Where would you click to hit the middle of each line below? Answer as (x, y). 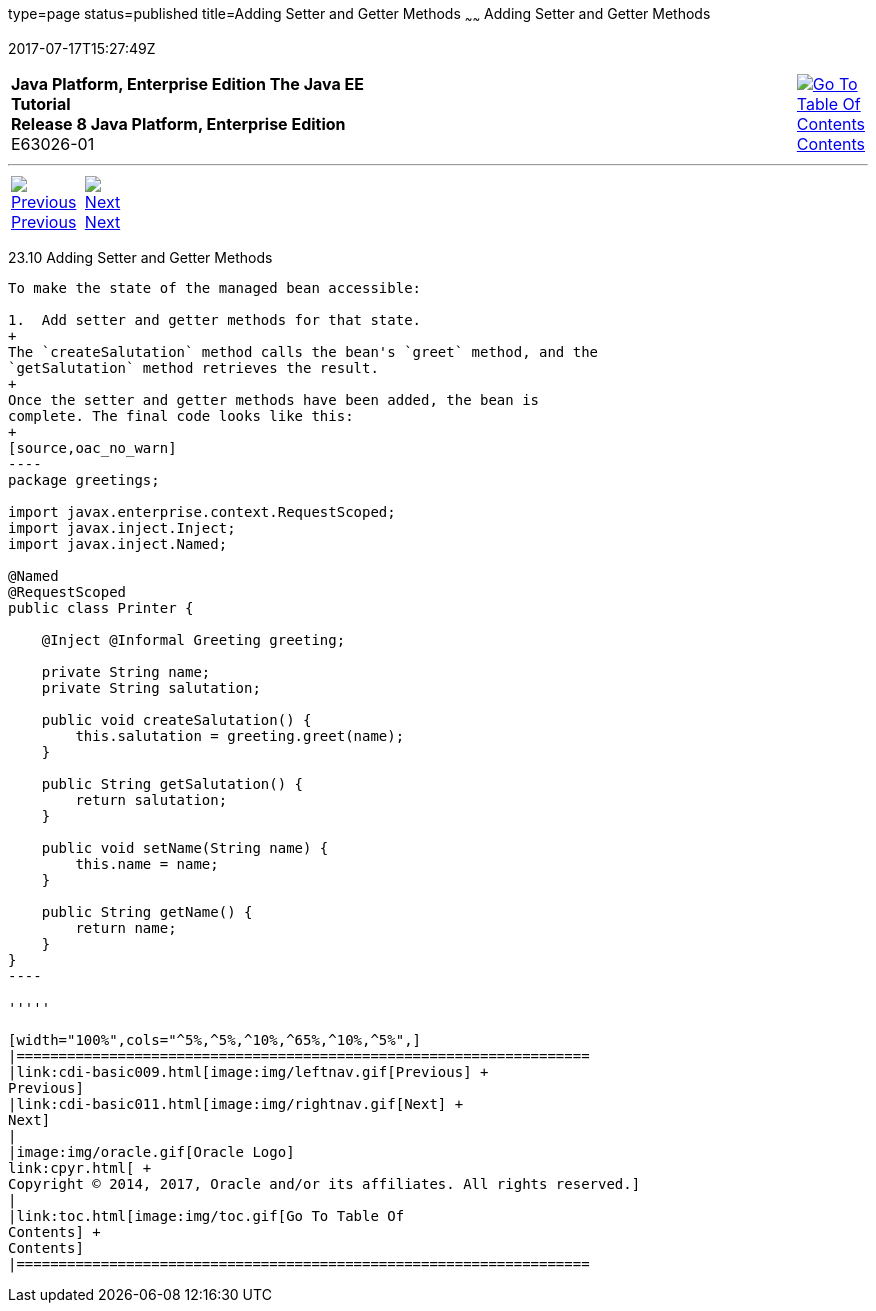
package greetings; (84, 479)
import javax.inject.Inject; (122, 527)
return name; (126, 927)
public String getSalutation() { (172, 783)
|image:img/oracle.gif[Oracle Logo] (151, 1151)
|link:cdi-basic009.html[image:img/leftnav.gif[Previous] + (248, 1071)
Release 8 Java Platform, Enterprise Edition (178, 123)
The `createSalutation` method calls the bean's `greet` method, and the (303, 351)
